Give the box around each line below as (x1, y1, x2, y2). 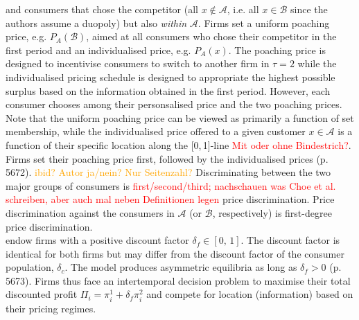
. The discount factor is (240, 233, 340, 247)
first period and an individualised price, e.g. (6, 42, 191, 57)
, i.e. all (227, 2, 259, 16)
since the (290, 2, 328, 16)
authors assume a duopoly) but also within (6, 15, 187, 30)
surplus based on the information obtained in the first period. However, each (6, 83, 331, 98)
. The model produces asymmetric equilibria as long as (64, 260, 297, 274)
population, (6, 260, 54, 274)
